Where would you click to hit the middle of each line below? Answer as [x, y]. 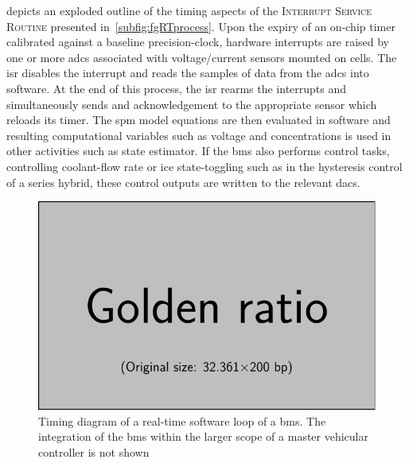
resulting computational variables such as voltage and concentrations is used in [199, 135]
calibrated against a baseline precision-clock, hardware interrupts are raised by [198, 42]
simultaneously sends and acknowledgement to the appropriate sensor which [192, 104]
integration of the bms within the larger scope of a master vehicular [203, 436]
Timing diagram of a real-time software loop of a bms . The [182, 420]
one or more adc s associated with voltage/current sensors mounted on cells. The [202, 57]
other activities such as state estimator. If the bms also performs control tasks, [198, 151]
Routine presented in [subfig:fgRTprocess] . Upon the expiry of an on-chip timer [201, 26]
